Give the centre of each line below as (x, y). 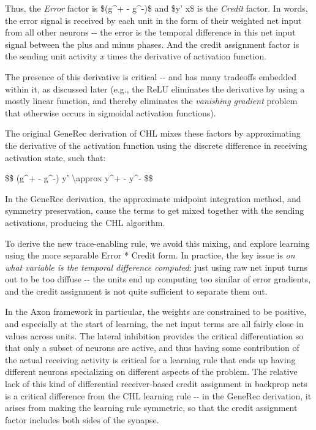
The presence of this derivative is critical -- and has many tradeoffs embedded (151, 76)
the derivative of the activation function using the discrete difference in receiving (156, 145)
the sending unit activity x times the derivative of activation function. (136, 56)
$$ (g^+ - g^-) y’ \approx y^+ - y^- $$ (79, 178)
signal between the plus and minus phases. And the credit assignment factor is (152, 44)
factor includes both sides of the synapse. (82, 419)
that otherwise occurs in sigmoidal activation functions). (111, 112)
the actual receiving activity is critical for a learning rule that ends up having (150, 359)
